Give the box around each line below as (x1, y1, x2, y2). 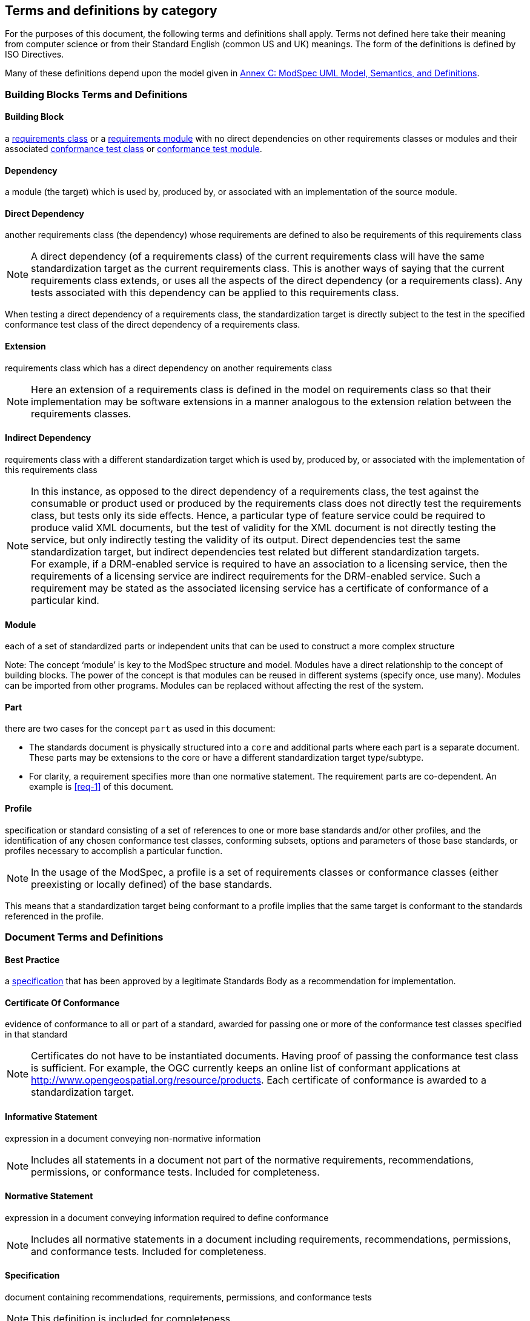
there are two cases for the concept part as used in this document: (5, 723, 276, 734)
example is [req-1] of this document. (29, 781, 174, 792)
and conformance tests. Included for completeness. (31, 1245, 267, 1257)
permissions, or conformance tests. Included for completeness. (31, 1165, 320, 1178)
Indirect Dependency (5, 432, 91, 443)
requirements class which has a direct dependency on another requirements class (5, 362, 333, 373)
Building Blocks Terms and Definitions (5, 88, 188, 101)
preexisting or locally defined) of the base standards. (31, 878, 273, 890)
